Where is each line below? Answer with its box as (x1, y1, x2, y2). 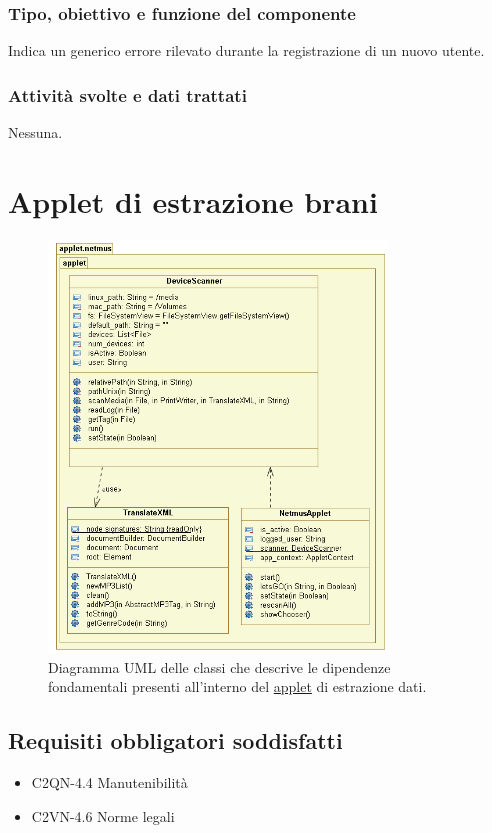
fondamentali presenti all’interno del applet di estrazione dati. (48, 676, 427, 697)
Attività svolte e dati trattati (8, 82, 247, 107)
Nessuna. (8, 122, 63, 143)
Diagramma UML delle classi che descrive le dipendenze (48, 656, 391, 677)
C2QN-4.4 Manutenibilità (31, 772, 188, 793)
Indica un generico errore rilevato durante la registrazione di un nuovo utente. (8, 40, 485, 61)
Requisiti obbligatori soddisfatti (8, 725, 343, 756)
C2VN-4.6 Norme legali (31, 805, 175, 826)
